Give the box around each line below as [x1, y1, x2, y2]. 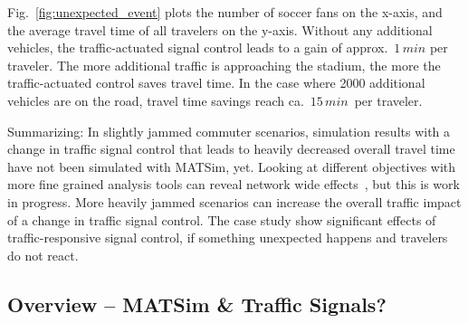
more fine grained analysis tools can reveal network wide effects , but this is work [7, 175, 460, 194]
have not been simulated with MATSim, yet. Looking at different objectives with [7, 157, 456, 176]
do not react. [7, 245, 79, 264]
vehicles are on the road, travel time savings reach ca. [7, 90, 304, 109]
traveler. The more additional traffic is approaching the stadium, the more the [7, 55, 441, 74]
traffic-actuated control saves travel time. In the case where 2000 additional [7, 73, 425, 92]
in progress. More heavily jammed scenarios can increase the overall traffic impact [7, 192, 462, 211]
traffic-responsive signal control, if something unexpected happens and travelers [7, 228, 448, 247]
